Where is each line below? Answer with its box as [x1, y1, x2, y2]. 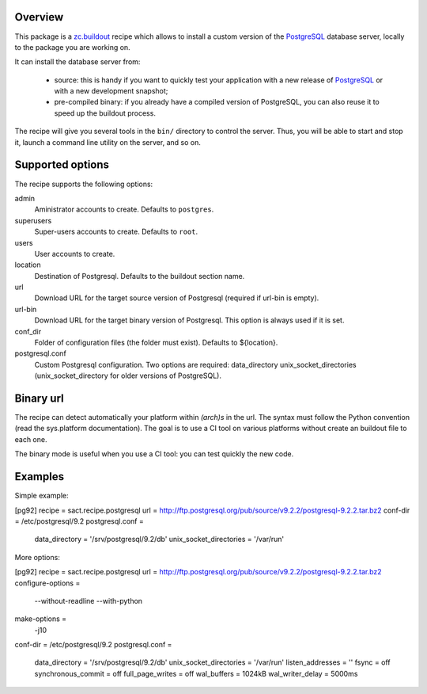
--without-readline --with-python [34, 596, 142, 605]
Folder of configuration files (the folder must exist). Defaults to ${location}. [34, 337, 278, 348]
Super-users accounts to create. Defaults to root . [34, 227, 198, 237]
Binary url [14, 392, 64, 405]
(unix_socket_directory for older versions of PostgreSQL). [34, 371, 221, 380]
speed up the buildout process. [54, 108, 156, 118]
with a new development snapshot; [54, 86, 168, 96]
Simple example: [14, 491, 69, 501]
